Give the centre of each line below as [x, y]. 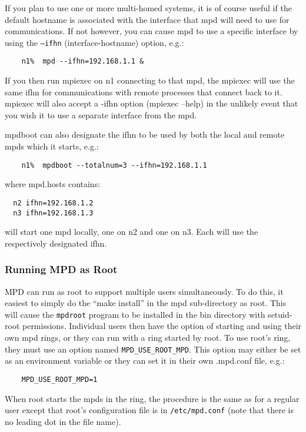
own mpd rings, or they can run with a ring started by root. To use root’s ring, [148, 338]
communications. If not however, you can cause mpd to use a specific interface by [152, 31]
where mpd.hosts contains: [53, 184]
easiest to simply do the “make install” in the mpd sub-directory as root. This [146, 303]
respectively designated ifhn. [56, 243]
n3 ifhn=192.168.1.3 [53, 213]
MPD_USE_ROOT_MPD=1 [59, 379]
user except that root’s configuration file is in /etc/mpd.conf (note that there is [149, 410]
